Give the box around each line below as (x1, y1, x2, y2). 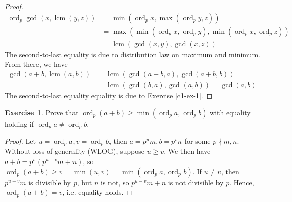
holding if (5, 118, 34, 129)
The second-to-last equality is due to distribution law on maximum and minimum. (5, 49, 260, 59)
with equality (210, 107, 251, 117)
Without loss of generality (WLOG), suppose (5, 146, 144, 156)
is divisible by (28, 177, 71, 187)
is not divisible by (168, 177, 224, 187)
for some (184, 135, 211, 146)
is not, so (101, 177, 129, 187)
